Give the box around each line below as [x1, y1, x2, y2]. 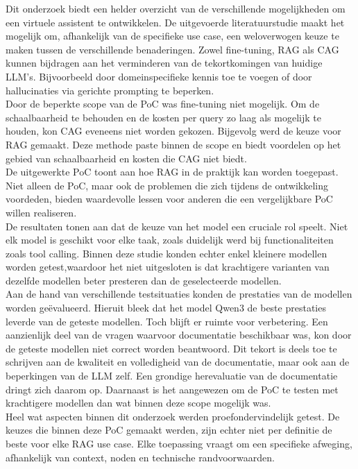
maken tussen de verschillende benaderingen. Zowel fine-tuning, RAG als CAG [6, 42, 339, 56]
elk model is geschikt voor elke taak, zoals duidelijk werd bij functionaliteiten [6, 232, 334, 247]
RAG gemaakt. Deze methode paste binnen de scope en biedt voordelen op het [6, 137, 341, 151]
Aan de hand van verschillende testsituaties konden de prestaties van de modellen [6, 287, 352, 301]
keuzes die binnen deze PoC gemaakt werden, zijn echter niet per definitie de [6, 423, 332, 437]
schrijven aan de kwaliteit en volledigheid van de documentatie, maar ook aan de [6, 355, 350, 369]
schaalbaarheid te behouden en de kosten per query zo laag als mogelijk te [6, 110, 321, 124]
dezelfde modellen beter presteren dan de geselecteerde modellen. [6, 273, 282, 287]
